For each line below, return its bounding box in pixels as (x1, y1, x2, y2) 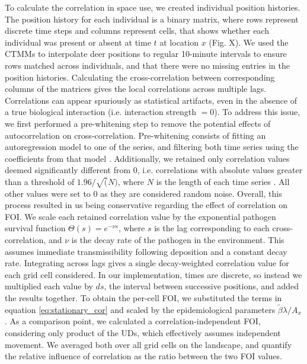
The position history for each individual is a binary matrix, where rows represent (5, 12, 299, 25)
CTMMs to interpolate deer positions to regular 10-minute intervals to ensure (5, 47, 287, 60)
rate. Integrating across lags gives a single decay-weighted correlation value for (5, 257, 289, 269)
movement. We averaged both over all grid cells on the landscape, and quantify (5, 338, 292, 350)
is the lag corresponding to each (154, 222, 270, 234)
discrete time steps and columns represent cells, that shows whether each (5, 24, 269, 37)
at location (159, 36, 199, 48)
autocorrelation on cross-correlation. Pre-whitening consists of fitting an (5, 129, 266, 141)
